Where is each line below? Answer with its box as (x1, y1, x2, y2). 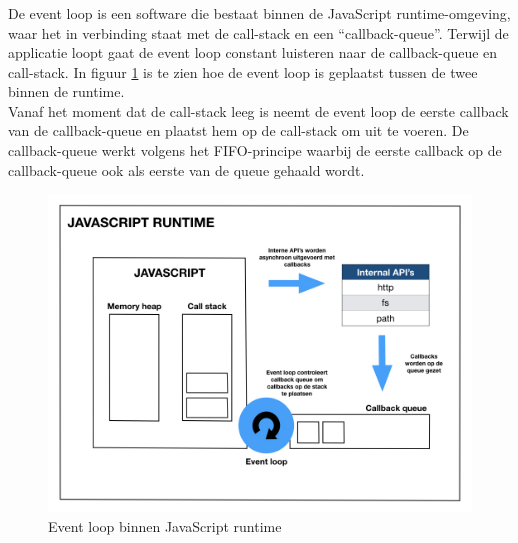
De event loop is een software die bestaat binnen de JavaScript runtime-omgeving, (8, 2, 511, 23)
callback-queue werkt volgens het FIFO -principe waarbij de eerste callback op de (8, 140, 502, 161)
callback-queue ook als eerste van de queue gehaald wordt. (8, 159, 365, 180)
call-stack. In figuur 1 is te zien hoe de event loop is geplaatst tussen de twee (8, 61, 478, 82)
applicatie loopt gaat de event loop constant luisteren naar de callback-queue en (8, 42, 498, 63)
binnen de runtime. (8, 81, 125, 102)
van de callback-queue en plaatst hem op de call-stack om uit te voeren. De (8, 120, 469, 141)
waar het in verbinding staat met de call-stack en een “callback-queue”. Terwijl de (8, 22, 509, 43)
